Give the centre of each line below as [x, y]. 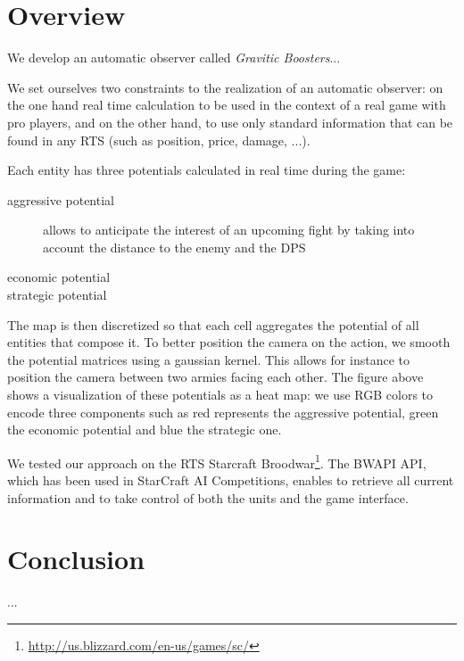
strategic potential [57, 295]
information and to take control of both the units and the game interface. [208, 497]
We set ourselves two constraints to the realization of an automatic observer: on [225, 87]
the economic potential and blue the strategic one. [145, 430]
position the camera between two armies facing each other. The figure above [215, 377]
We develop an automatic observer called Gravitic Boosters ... [174, 58]
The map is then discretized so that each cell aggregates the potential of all [213, 324]
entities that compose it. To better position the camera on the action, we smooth [229, 342]
